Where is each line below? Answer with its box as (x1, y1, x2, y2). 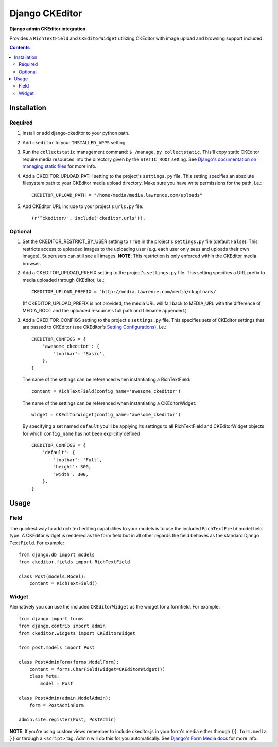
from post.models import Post (19, 645, 95, 651)
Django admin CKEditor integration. (9, 26, 88, 32)
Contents (9, 44, 30, 51)
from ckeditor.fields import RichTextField (19, 559, 130, 565)
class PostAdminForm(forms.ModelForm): (19, 659, 119, 665)
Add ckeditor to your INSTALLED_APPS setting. (22, 140, 127, 146)
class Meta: (29, 673, 60, 679)
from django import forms (19, 616, 84, 621)
